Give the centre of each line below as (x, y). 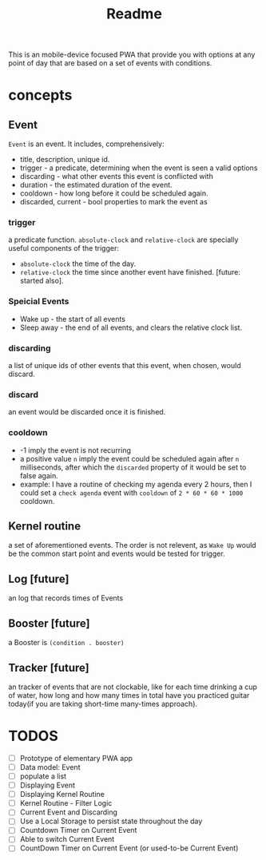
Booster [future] (49, 623)
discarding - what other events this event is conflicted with (116, 176)
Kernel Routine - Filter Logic (66, 803)
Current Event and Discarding (69, 812)
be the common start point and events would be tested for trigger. (117, 554)
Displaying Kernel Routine (62, 795)
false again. (39, 475)
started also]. (42, 281)
